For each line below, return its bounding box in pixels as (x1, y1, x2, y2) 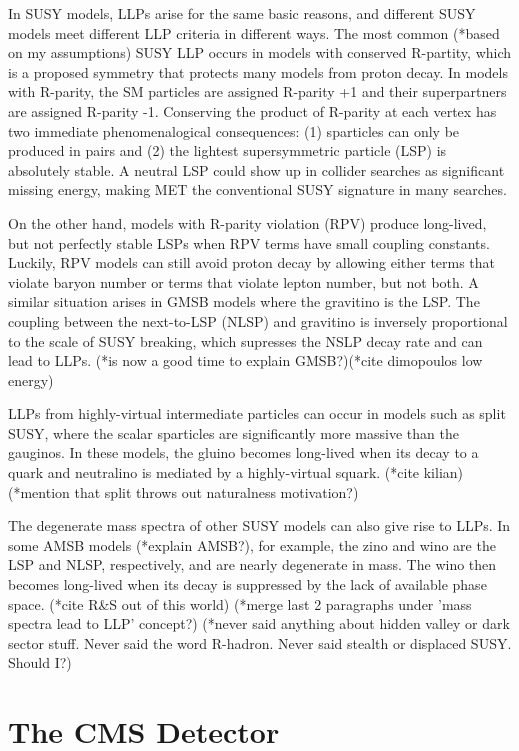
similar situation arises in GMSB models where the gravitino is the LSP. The (8, 291, 480, 312)
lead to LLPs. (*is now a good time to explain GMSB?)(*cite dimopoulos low (8, 350, 483, 371)
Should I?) (8, 652, 72, 673)
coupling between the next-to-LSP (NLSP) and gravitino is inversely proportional (8, 310, 508, 331)
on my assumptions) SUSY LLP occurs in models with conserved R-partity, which (8, 42, 512, 63)
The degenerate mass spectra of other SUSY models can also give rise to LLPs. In (8, 515, 511, 536)
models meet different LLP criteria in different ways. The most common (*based (8, 22, 500, 43)
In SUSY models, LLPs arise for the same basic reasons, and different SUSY (8, 3, 476, 23)
